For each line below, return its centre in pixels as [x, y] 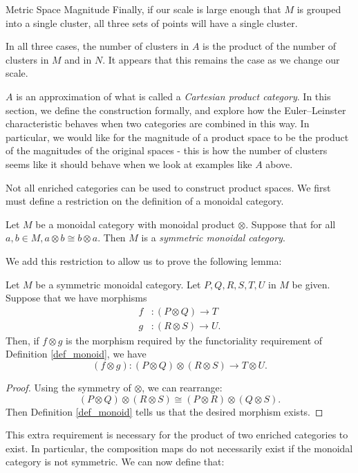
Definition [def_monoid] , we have [76, 354]
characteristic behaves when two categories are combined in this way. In [158, 123]
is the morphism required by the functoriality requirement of [194, 340]
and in [78, 59]
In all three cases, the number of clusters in [97, 46]
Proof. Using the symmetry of [68, 387]
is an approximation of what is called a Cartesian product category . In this [173, 96]
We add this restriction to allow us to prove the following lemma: [144, 260]
